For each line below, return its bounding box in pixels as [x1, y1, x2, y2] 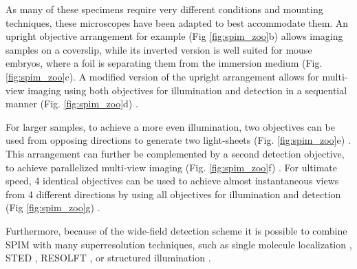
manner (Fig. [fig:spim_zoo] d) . [6, 96, 138, 111]
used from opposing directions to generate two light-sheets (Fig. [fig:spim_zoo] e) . [6, 133, 351, 147]
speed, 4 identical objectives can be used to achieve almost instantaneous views [6, 173, 339, 188]
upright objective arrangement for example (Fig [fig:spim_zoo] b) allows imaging [6, 29, 343, 43]
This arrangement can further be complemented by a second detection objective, [6, 146, 345, 160]
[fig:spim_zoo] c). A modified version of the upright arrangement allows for [6, 69, 319, 83]
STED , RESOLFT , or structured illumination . [6, 250, 211, 265]
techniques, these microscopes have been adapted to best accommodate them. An [6, 15, 349, 30]
